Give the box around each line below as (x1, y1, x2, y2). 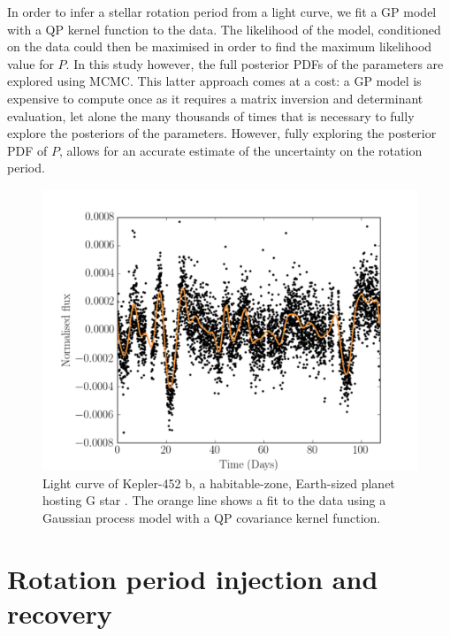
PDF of (7, 141, 48, 159)
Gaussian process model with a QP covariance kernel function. (42, 508, 381, 526)
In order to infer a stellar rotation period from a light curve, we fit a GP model (7, 3, 437, 20)
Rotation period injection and (7, 560, 378, 596)
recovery (7, 594, 112, 631)
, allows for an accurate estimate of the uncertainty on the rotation (58, 141, 423, 159)
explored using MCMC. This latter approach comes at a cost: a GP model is (7, 72, 422, 90)
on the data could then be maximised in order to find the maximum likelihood (7, 37, 432, 56)
